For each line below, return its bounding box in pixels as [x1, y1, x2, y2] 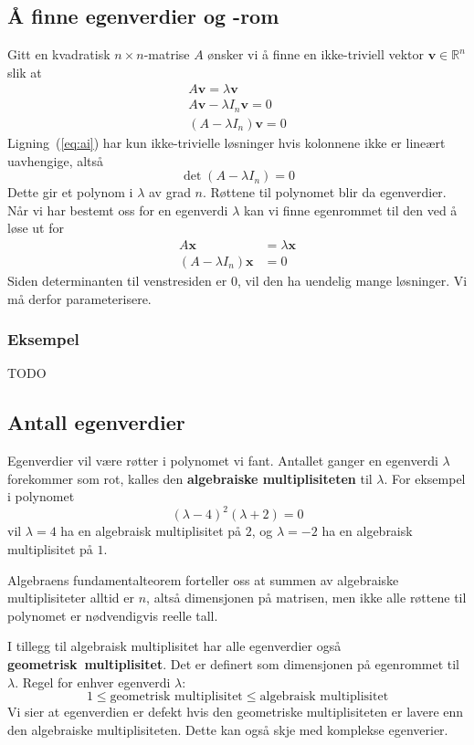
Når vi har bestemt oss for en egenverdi [7, 200, 228, 219]
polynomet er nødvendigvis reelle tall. [7, 605, 218, 624]
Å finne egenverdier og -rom [7, 2, 279, 30]
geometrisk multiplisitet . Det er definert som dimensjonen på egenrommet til [7, 655, 460, 674]
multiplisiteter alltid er [7, 588, 135, 607]
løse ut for [7, 218, 64, 237]
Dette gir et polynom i [7, 183, 133, 202]
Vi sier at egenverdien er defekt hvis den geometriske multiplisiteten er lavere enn [7, 702, 464, 721]
